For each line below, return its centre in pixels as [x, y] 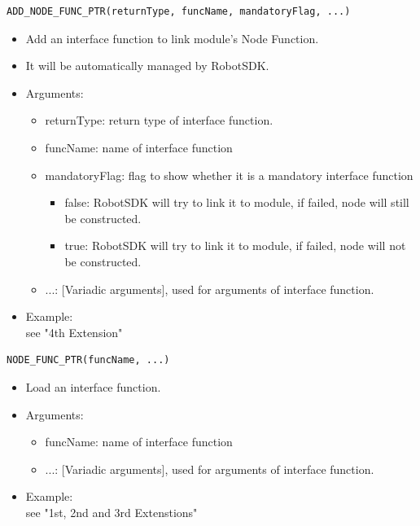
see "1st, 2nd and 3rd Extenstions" [112, 512]
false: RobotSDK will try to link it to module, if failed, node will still [237, 202]
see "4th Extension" [74, 332]
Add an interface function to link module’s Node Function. [172, 38]
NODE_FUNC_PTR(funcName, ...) [88, 360]
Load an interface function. [93, 386]
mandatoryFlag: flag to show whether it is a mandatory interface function [229, 175]
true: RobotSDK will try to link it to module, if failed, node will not [235, 245]
